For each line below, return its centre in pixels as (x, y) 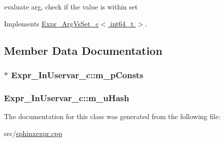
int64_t (122, 23)
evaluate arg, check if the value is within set (71, 6)
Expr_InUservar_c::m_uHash (67, 97)
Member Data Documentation (83, 50)
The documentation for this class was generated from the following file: (112, 116)
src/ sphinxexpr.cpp (33, 133)
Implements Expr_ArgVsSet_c (52, 23)
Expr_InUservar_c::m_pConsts (77, 74)
